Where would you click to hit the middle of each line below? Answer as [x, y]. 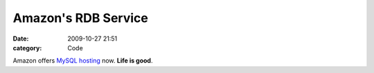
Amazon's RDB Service [80, 18]
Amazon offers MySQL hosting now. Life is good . [83, 61]
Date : [21, 39]
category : [27, 48]
